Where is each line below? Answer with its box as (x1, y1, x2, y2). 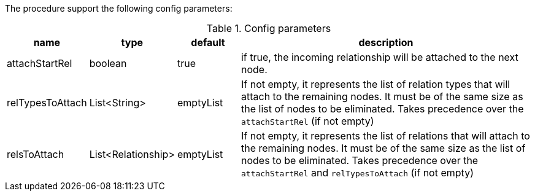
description (358, 36, 414, 49)
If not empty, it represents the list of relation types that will (241, 78, 510, 90)
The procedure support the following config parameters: (5, 3, 233, 14)
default (191, 36, 225, 49)
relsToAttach (7, 148, 64, 160)
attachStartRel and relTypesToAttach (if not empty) (241, 167, 474, 179)
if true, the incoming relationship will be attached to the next (241, 51, 518, 63)
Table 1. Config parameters (206, 22, 331, 34)
